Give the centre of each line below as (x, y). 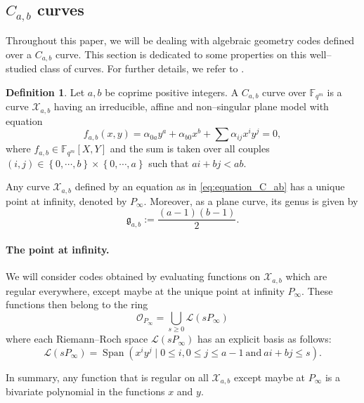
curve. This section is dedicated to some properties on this (181, 54)
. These (317, 290)
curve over (284, 92)
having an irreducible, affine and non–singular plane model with (191, 106)
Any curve (28, 186)
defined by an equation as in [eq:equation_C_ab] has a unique (210, 186)
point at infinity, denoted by (66, 200)
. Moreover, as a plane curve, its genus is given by (251, 200)
